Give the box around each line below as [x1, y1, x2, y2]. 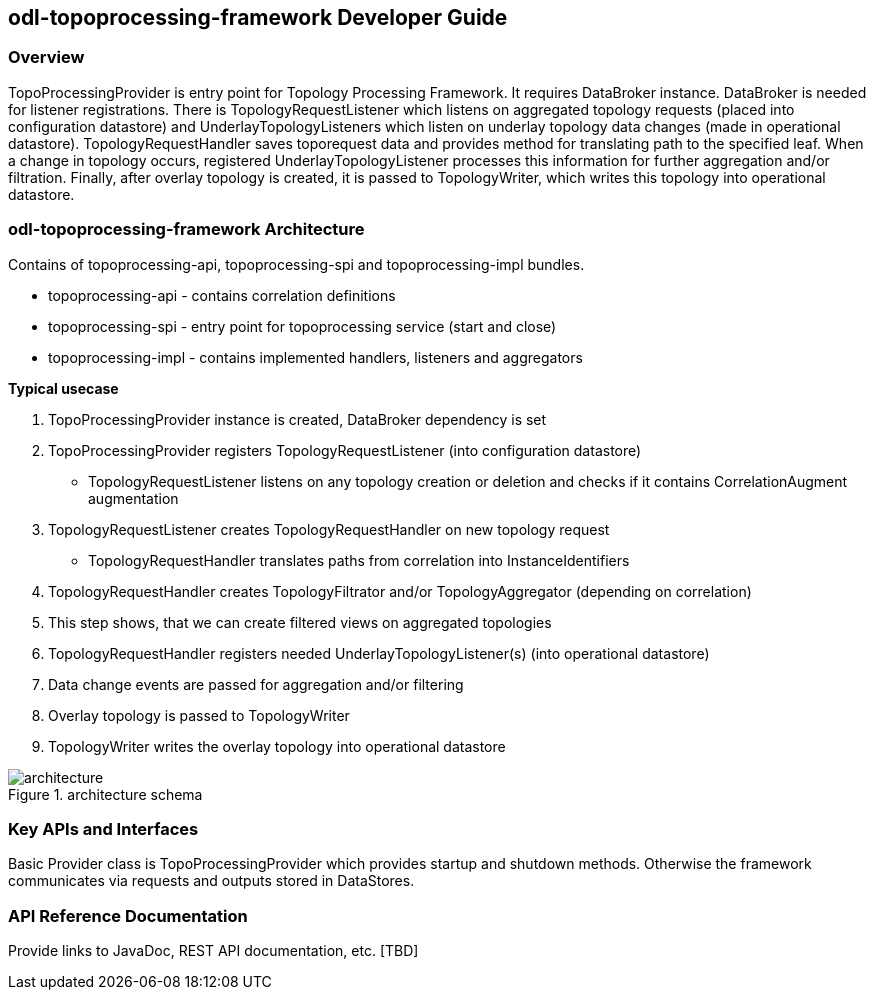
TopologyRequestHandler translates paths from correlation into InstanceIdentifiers [88, 551, 630, 569]
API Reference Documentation [8, 905, 248, 926]
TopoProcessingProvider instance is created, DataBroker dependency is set [48, 410, 547, 428]
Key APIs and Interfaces [8, 818, 199, 839]
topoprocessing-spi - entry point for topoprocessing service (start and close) [48, 317, 557, 335]
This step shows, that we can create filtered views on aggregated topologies [48, 613, 552, 631]
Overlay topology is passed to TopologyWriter [48, 706, 350, 724]
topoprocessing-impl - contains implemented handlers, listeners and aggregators [48, 348, 583, 366]
